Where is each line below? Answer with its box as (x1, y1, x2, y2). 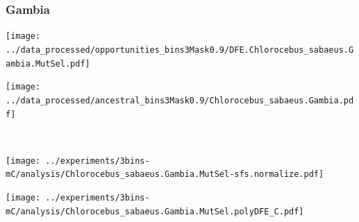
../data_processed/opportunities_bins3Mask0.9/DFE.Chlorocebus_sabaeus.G (6, 44, 354, 55)
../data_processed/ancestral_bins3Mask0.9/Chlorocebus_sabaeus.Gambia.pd (6, 95, 354, 105)
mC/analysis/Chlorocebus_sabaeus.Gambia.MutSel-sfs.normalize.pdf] (6, 169, 324, 180)
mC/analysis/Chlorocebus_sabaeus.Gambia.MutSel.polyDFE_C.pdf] (6, 206, 304, 216)
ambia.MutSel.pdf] (6, 58, 90, 69)
